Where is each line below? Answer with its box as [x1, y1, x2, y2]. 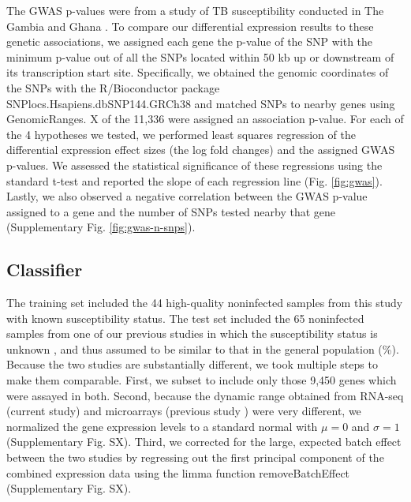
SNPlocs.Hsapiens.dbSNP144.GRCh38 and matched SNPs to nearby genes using [6, 95, 395, 111]
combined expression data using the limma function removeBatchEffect [6, 464, 350, 481]
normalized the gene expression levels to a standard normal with [6, 418, 318, 434]
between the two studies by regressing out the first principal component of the [6, 449, 384, 466]
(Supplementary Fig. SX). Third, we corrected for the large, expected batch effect [6, 433, 402, 450]
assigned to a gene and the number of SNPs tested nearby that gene [6, 203, 336, 219]
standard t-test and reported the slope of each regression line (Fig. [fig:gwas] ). [6, 172, 383, 189]
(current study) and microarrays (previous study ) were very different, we [6, 403, 361, 419]
